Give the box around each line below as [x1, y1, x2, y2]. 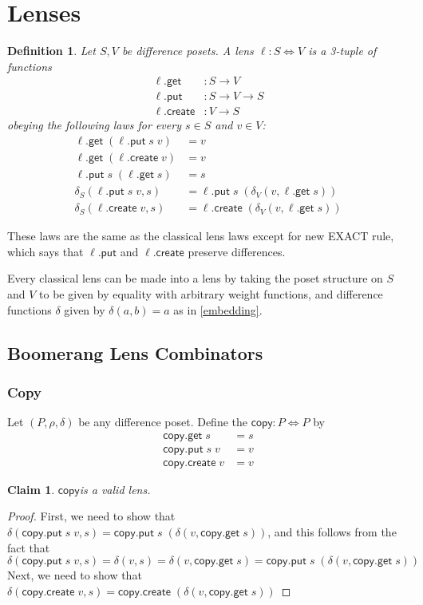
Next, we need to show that [7, 567, 142, 583]
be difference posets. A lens [121, 42, 254, 59]
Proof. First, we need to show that [7, 508, 176, 524]
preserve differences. [188, 243, 286, 259]
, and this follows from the [267, 524, 397, 540]
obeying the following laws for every [7, 117, 181, 133]
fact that [7, 539, 50, 556]
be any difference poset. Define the [78, 413, 247, 430]
